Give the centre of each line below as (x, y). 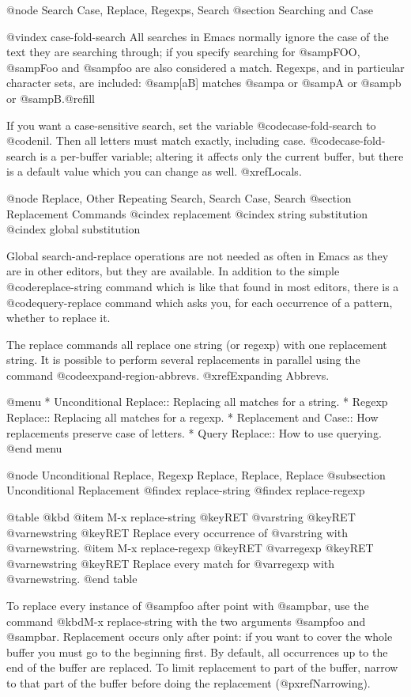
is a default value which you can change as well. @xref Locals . (154, 171)
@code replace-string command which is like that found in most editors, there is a (203, 286)
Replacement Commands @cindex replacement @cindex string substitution (187, 213)
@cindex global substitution (74, 229)
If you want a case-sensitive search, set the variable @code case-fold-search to (191, 125)
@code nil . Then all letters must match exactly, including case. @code (173, 140)
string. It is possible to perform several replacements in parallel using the (183, 360)
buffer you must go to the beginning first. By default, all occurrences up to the (197, 652)
